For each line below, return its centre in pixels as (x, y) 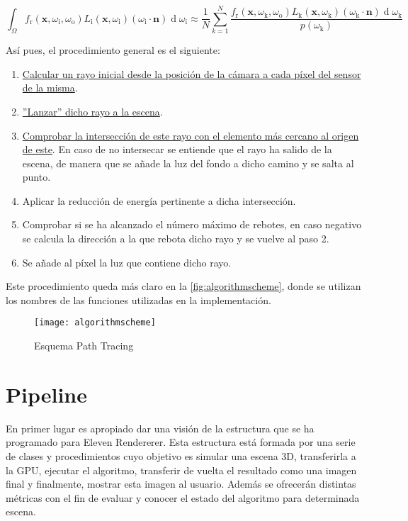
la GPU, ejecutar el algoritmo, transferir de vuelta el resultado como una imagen (181, 470)
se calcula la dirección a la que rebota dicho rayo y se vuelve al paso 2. (176, 239)
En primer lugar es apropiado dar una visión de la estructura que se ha (160, 428)
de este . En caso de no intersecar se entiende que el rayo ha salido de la (177, 149)
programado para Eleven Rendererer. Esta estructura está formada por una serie (181, 442)
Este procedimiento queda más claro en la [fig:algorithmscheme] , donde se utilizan (183, 286)
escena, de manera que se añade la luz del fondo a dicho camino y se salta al (188, 163)
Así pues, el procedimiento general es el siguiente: (113, 50)
